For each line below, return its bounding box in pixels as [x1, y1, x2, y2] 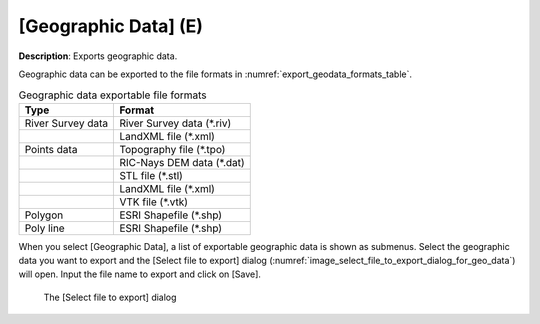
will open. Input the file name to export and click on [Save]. [18, 268, 262, 280]
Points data [24, 142, 78, 156]
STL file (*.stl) [119, 168, 184, 182]
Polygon [24, 208, 64, 222]
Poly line [24, 221, 65, 235]
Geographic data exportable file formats [18, 88, 207, 102]
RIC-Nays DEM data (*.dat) [119, 155, 245, 169]
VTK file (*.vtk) [119, 195, 189, 209]
